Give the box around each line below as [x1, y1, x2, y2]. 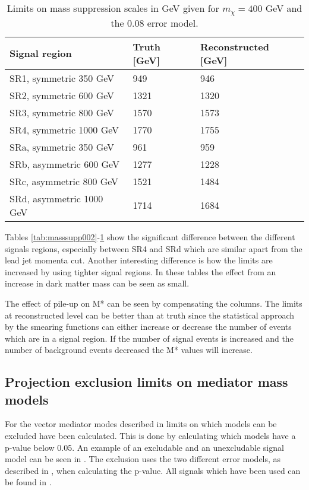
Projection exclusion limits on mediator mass [5, 373, 288, 391]
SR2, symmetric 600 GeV [10, 88, 115, 102]
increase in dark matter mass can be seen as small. [5, 277, 190, 289]
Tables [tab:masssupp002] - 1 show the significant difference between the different [5, 230, 295, 243]
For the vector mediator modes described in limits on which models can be [5, 418, 277, 430]
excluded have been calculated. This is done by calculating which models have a [5, 429, 296, 442]
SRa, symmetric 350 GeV [10, 139, 115, 154]
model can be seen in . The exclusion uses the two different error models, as [5, 453, 281, 465]
